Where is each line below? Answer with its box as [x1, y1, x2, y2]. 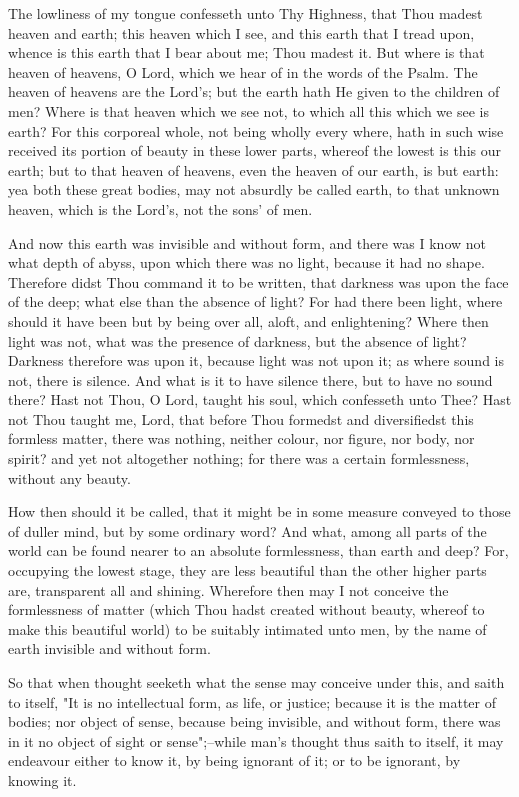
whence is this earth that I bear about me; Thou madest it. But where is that [8, 42, 485, 63]
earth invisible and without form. [8, 638, 211, 659]
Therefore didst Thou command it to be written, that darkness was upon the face [8, 271, 509, 292]
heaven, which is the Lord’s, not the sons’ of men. [8, 198, 313, 219]
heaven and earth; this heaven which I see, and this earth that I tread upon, [8, 22, 475, 43]
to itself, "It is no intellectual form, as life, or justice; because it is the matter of [8, 691, 496, 712]
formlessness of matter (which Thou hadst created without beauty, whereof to [8, 599, 485, 620]
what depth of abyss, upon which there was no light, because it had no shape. [8, 252, 485, 273]
